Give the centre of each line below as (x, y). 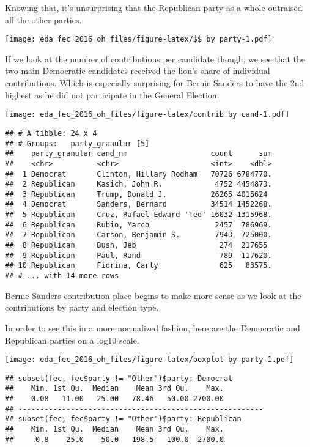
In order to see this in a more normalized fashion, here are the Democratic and (153, 327)
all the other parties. (43, 19)
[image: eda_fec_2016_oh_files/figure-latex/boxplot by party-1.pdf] (149, 360)
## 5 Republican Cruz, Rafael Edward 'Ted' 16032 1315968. (138, 215)
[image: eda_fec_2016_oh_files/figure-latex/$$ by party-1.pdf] (138, 39)
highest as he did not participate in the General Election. (112, 94)
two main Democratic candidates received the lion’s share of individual (138, 71)
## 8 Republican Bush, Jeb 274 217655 (136, 246)
